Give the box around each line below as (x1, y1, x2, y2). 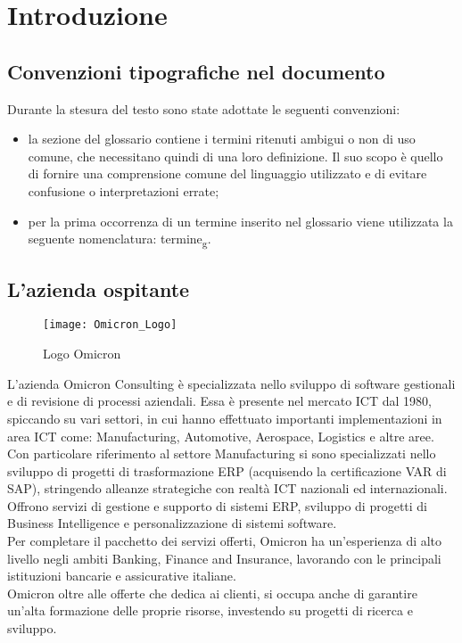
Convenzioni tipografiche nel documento (7, 57, 385, 85)
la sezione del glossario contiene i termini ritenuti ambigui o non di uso (28, 129, 416, 148)
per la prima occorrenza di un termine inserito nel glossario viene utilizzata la (28, 211, 453, 230)
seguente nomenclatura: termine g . (28, 229, 211, 250)
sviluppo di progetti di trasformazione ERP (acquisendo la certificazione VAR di (7, 461, 447, 480)
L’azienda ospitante (7, 275, 190, 302)
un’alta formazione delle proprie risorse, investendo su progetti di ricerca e (7, 601, 413, 620)
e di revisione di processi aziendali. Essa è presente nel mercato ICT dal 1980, (7, 392, 432, 410)
